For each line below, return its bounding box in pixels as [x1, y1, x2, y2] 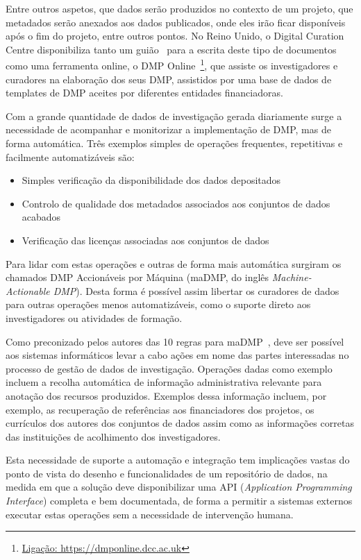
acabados [22, 210, 61, 224]
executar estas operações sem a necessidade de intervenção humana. [6, 507, 294, 521]
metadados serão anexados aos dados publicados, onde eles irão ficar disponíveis [6, 15, 346, 29]
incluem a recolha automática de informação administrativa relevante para [6, 375, 322, 389]
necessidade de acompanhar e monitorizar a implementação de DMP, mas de [6, 122, 331, 137]
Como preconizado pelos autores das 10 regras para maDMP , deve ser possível [6, 334, 344, 348]
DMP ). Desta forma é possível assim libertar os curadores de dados [53, 283, 339, 298]
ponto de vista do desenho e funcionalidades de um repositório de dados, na [6, 466, 328, 480]
